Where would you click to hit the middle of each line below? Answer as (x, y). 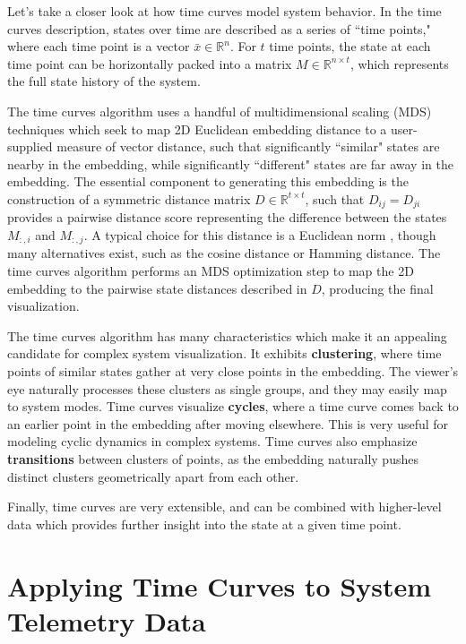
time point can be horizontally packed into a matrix (150, 63)
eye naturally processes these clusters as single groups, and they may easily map (227, 388)
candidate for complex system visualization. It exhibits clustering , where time (224, 353)
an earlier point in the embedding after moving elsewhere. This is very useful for (228, 423)
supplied (30, 146)
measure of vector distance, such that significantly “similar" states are (248, 146)
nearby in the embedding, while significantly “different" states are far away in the (230, 163)
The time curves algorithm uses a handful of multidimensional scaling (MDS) (220, 111)
